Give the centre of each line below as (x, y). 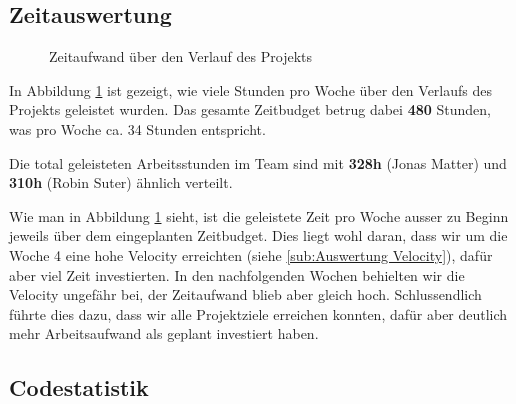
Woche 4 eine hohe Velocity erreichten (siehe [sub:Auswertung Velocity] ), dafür (251, 254)
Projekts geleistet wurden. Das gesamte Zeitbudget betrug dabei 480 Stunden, (250, 109)
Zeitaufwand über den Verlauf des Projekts (181, 56)
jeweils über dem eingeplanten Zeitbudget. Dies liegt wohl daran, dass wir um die (258, 235)
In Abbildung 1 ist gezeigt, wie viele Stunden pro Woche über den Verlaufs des (250, 89)
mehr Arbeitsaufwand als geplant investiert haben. (164, 333)
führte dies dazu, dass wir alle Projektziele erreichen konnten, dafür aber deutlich (258, 313)
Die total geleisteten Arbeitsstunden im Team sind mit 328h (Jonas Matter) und (258, 162)
